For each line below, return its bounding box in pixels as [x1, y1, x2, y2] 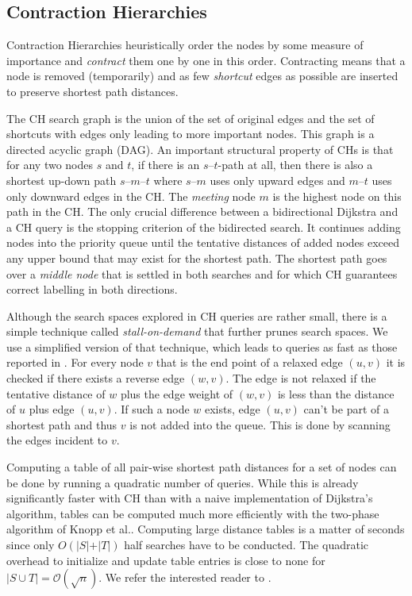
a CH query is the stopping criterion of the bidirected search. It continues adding [6, 218, 401, 235]
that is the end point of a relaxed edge [156, 354, 343, 371]
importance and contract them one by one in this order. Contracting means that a [6, 52, 406, 68]
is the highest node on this [272, 187, 402, 204]
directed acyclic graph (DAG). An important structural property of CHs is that [6, 140, 394, 157]
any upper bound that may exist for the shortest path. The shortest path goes [6, 249, 387, 266]
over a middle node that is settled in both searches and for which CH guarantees [6, 265, 398, 282]
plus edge [29, 401, 75, 417]
